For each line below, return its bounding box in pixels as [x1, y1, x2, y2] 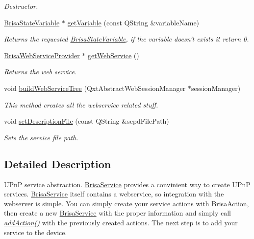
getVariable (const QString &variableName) [67, 17, 200, 27]
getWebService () [88, 50, 139, 60]
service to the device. [4, 227, 67, 237]
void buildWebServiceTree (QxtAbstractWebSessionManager [4, 83, 186, 93]
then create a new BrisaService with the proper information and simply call [4, 208, 231, 218]
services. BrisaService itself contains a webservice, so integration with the [4, 189, 224, 199]
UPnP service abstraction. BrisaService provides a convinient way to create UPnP [4, 179, 251, 189]
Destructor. [4, 1, 38, 11]
